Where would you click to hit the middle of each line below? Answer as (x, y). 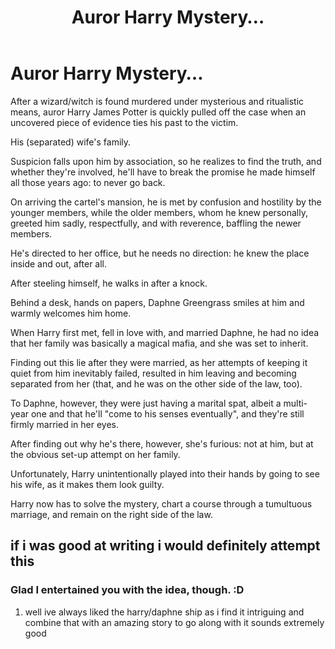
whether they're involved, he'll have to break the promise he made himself (163, 172)
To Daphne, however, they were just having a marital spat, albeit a (146, 403)
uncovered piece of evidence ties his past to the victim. (124, 122)
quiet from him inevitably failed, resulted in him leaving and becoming (153, 373)
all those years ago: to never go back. (88, 182)
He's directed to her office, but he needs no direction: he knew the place (160, 253)
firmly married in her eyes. (64, 424)
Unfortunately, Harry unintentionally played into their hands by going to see (165, 473)
